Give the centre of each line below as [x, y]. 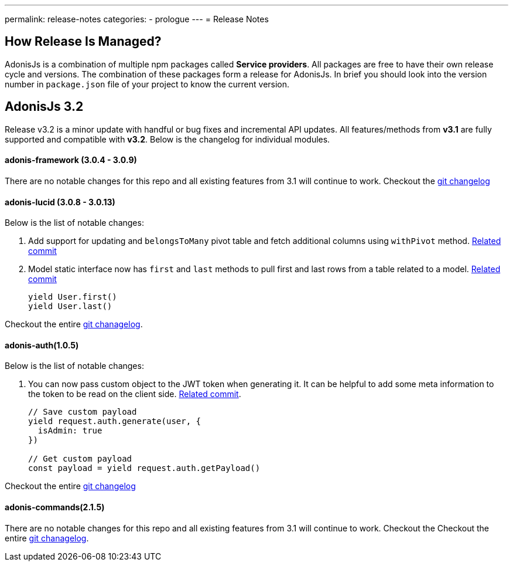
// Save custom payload [83, 412]
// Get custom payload [80, 459]
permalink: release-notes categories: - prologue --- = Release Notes [137, 19]
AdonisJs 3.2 [44, 107]
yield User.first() [73, 297]
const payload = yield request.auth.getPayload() [144, 468]
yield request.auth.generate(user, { [115, 421]
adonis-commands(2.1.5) [55, 507]
